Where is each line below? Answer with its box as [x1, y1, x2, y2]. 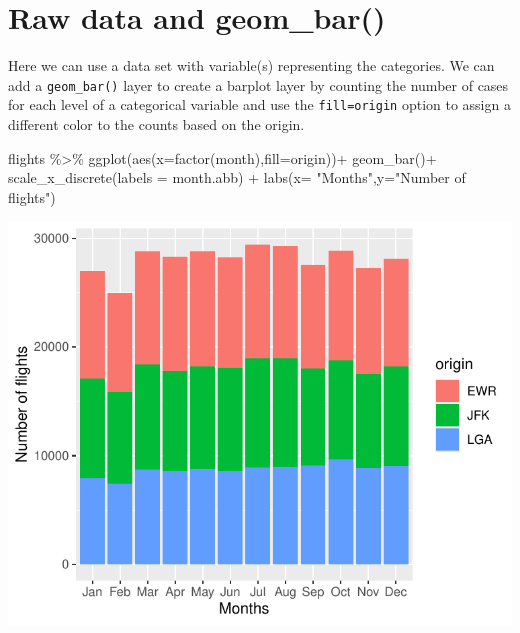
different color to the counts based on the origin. [8, 114, 305, 135]
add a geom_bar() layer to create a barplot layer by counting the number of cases [8, 74, 509, 95]
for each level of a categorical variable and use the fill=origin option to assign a [8, 94, 511, 115]
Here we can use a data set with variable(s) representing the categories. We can [8, 55, 495, 76]
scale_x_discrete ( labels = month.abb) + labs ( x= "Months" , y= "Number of [8, 167, 466, 188]
